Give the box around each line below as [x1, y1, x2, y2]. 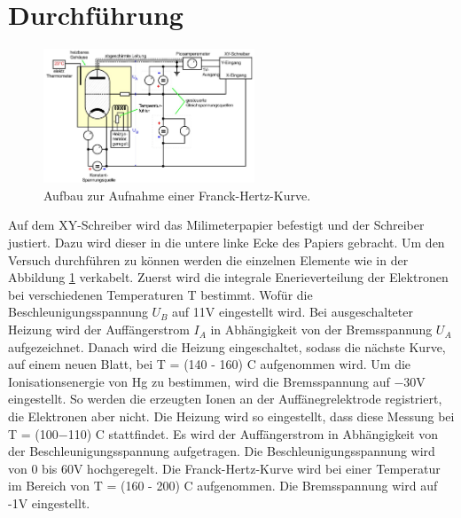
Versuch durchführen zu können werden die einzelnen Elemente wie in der [8, 250, 409, 269]
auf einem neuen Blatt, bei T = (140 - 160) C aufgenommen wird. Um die [8, 355, 411, 373]
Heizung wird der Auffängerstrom [8, 320, 190, 339]
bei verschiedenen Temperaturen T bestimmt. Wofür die [8, 285, 313, 303]
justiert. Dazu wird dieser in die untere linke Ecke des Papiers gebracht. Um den [8, 233, 445, 252]
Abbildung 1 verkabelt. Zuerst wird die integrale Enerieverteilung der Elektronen [8, 268, 449, 286]
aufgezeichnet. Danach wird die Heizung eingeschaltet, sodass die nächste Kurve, [8, 337, 446, 356]
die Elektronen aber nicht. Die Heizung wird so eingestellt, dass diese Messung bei [8, 407, 455, 426]
